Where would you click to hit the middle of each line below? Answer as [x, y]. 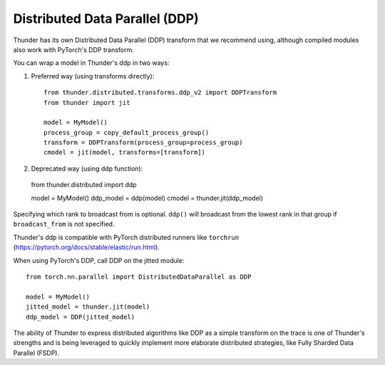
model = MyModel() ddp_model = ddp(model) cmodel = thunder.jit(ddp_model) [147, 198]
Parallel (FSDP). [36, 353]
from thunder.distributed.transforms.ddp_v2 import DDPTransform [160, 92]
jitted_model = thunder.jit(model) [88, 307]
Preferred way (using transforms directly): [93, 76]
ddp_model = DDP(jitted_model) [81, 317]
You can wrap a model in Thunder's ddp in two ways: [91, 63]
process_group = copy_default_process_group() [127, 132]
